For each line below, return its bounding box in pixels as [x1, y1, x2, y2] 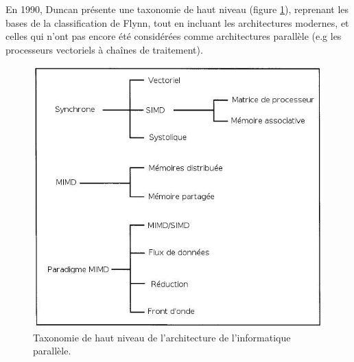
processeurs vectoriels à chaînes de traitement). [5, 42, 203, 56]
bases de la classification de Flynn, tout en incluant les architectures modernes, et [5, 15, 349, 30]
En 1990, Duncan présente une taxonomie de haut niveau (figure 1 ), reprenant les [5, 2, 349, 16]
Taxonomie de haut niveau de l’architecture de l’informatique [33, 330, 291, 344]
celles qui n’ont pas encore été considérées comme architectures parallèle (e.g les [5, 29, 342, 43]
